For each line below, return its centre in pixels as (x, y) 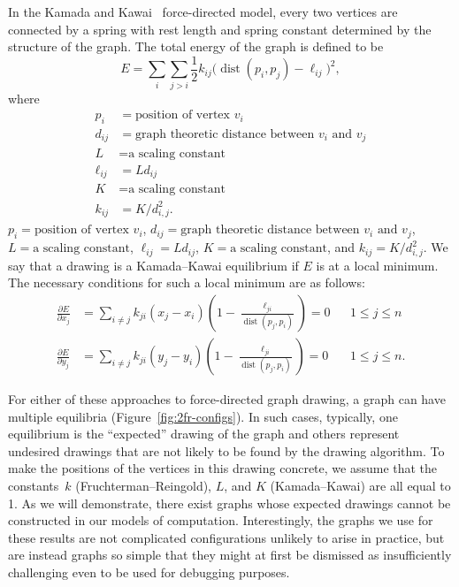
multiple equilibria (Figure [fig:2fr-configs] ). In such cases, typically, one (203, 416)
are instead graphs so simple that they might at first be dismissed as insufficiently (230, 555)
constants (34, 486)
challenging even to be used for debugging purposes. (149, 572)
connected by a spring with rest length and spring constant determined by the (220, 29)
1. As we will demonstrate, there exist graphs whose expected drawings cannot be (229, 503)
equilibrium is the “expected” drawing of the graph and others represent (204, 434)
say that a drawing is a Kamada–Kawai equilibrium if (153, 265)
